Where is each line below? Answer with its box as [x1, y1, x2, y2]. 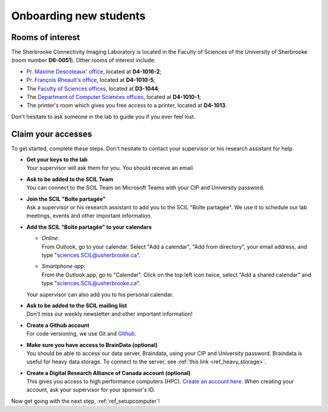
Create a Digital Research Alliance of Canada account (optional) [26, 369, 191, 376]
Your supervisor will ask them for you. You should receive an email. [26, 164, 194, 172]
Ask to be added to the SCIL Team [26, 175, 114, 183]
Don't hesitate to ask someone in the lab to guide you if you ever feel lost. [11, 113, 196, 120]
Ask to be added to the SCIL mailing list [26, 302, 128, 309]
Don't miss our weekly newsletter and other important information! [26, 310, 193, 318]
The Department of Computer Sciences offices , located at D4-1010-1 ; [26, 93, 202, 101]
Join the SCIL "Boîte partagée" [26, 195, 106, 203]
